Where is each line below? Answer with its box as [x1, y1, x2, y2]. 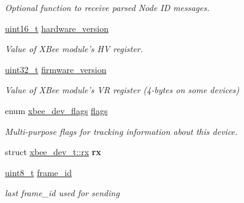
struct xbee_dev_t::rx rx [5, 145, 101, 158]
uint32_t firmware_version [5, 63, 107, 75]
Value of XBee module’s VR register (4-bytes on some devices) [5, 83, 240, 96]
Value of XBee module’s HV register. [5, 42, 143, 55]
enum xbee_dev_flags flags [5, 104, 108, 117]
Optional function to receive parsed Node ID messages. [5, 1, 210, 13]
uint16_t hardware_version [5, 21, 109, 34]
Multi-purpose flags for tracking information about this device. [5, 124, 238, 137]
